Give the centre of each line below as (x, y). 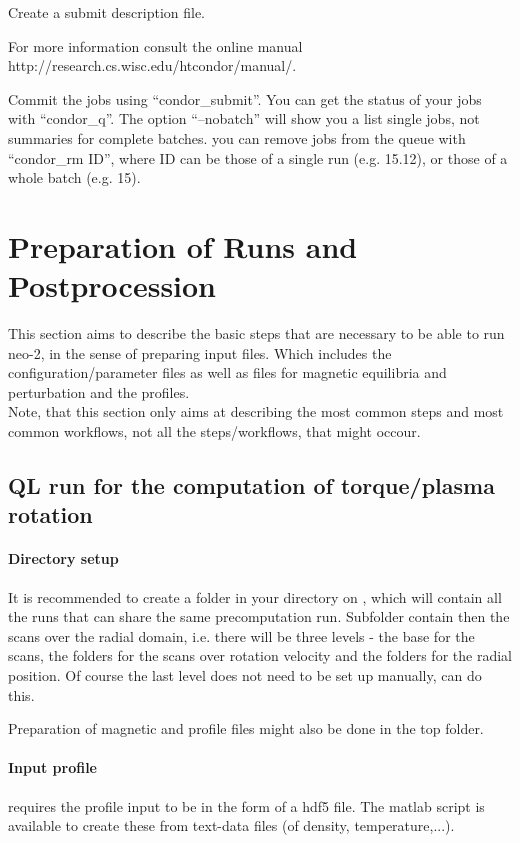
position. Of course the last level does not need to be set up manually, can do (245, 674)
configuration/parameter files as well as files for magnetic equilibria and (227, 372)
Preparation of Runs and (183, 245)
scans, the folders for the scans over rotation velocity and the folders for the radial (260, 655)
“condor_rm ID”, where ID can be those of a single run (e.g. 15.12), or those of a (258, 157)
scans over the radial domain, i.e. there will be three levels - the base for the (241, 635)
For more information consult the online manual (155, 45)
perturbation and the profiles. (99, 391)
